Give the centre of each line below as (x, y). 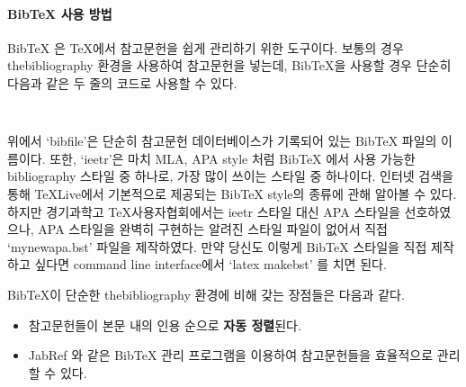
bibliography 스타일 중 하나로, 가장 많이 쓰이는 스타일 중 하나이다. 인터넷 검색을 (231, 176)
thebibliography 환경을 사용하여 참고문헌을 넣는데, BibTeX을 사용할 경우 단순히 (229, 65)
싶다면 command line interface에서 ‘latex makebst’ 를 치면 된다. (211, 264)
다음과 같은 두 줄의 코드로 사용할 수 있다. (122, 82)
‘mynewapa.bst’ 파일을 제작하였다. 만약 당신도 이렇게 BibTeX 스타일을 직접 (217, 246)
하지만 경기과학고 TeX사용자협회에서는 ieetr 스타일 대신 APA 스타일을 (204, 211)
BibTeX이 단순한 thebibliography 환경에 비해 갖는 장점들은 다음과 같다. (206, 294)
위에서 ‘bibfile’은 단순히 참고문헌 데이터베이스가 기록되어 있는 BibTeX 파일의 (222, 141)
